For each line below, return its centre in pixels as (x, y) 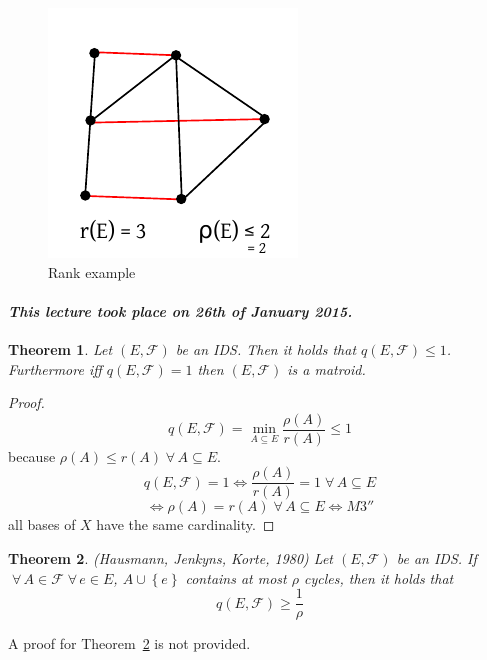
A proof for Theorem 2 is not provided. (129, 643)
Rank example (92, 271)
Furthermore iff (55, 368)
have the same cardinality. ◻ (185, 524)
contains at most (236, 577)
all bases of (42, 524)
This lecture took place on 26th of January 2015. (180, 310)
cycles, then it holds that (379, 577)
